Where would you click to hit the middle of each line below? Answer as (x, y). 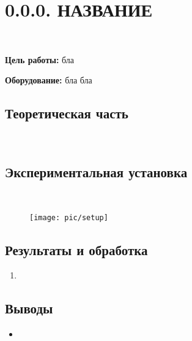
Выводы (29, 308)
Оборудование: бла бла (49, 80)
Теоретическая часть (67, 113)
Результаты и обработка (76, 249)
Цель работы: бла (40, 59)
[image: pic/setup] (69, 217)
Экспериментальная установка (96, 172)
